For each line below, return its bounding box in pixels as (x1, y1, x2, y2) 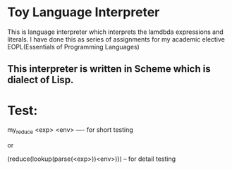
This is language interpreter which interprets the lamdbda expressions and (7, 28, 224, 36)
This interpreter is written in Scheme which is (7, 63, 211, 75)
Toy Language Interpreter (7, 4, 160, 20)
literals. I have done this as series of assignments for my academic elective (7, 35, 226, 43)
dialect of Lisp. (7, 74, 74, 86)
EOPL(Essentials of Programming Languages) (7, 42, 140, 51)
